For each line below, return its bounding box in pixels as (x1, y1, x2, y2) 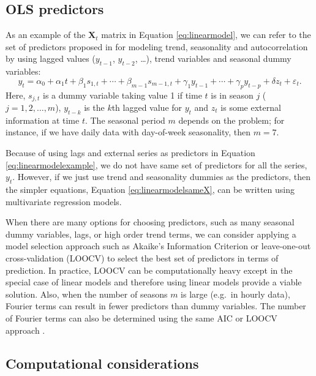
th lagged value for (111, 101, 182, 114)
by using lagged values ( (6, 52, 96, 65)
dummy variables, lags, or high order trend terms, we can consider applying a (6, 227, 296, 240)
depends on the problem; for (178, 113, 285, 126)
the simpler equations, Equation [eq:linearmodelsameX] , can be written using (6, 183, 295, 195)
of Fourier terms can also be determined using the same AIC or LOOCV (6, 311, 277, 324)
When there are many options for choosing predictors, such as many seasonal (6, 216, 295, 228)
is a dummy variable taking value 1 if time (42, 88, 202, 101)
